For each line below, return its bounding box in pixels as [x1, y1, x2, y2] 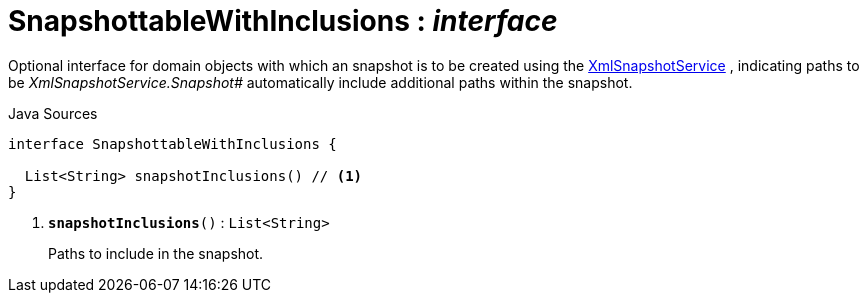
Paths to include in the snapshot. [48, 244, 264, 262]
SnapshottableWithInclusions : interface [8, 4, 558, 38]
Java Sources [8, 104, 98, 122]
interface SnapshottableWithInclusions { [8, 135, 337, 152]
